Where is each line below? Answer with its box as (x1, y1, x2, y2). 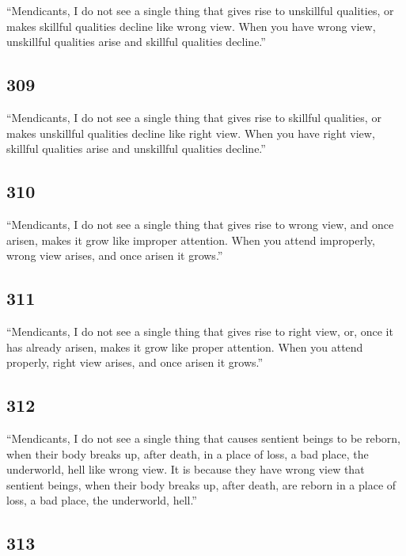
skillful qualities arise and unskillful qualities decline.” (6, 140, 266, 157)
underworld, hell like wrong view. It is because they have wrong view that (6, 461, 365, 478)
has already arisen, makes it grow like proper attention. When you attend (6, 338, 363, 355)
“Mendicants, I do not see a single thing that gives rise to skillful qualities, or (6, 109, 381, 125)
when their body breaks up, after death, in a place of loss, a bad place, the (6, 445, 369, 462)
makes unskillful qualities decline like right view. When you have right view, (6, 124, 375, 141)
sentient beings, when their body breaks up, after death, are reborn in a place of (6, 476, 397, 493)
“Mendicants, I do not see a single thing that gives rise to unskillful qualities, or (6, 2, 394, 18)
